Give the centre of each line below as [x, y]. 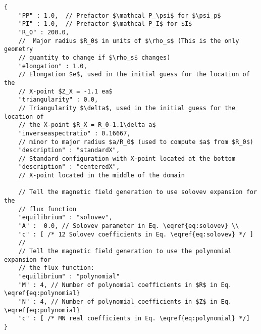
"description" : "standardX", [69, 150]
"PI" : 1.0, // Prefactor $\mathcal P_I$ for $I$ [105, 24]
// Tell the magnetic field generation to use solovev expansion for [138, 192]
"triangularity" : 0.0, [58, 100]
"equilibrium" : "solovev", [65, 218]
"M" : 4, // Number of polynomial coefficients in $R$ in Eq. [125, 285]
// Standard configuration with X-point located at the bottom [127, 158]
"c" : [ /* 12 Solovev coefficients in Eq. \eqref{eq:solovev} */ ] [136, 234]
